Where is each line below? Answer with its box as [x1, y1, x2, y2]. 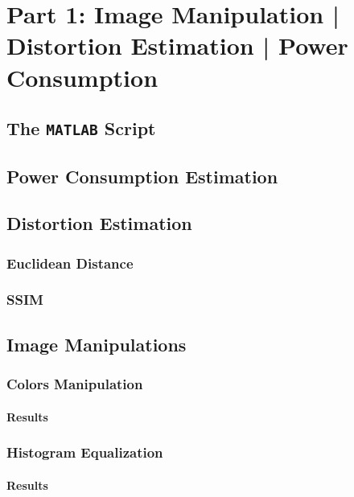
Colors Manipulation [6, 374, 143, 394]
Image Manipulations [6, 331, 187, 356]
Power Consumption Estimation [6, 163, 278, 188]
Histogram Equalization [6, 442, 163, 462]
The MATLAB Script [6, 116, 156, 141]
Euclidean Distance [6, 253, 134, 273]
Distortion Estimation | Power [6, 29, 348, 62]
